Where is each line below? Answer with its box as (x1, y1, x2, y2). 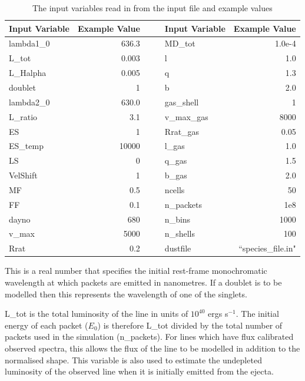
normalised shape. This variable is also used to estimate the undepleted (5, 353, 262, 366)
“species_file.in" (238, 242, 296, 254)
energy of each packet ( (5, 319, 88, 331)
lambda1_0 (9, 37, 50, 49)
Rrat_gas (164, 125, 200, 137)
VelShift (9, 169, 38, 181)
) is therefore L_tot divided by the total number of (97, 319, 283, 331)
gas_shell (164, 95, 199, 108)
